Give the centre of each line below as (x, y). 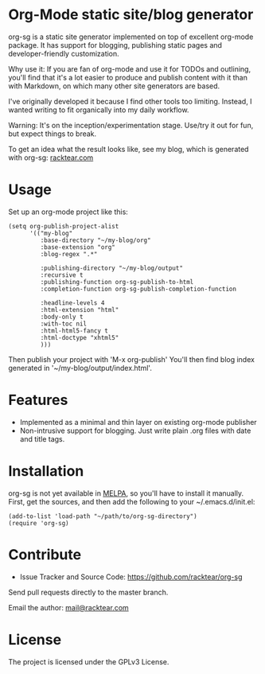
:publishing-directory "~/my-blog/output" (111, 268)
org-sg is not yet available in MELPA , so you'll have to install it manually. (126, 493)
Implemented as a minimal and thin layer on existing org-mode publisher (138, 422)
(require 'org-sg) (39, 523)
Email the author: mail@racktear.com (68, 607)
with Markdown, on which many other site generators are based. (114, 86)
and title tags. (42, 438)
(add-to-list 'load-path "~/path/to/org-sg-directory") (103, 516)
